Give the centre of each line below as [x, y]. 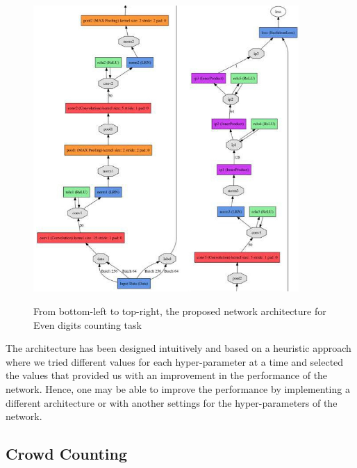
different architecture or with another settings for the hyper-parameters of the [172, 402]
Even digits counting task [88, 324]
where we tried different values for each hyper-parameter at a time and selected [175, 361]
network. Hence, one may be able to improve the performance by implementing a [178, 388]
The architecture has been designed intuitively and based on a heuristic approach [178, 348]
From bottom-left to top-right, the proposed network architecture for [180, 310]
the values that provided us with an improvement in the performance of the [167, 375]
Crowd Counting [66, 454]
